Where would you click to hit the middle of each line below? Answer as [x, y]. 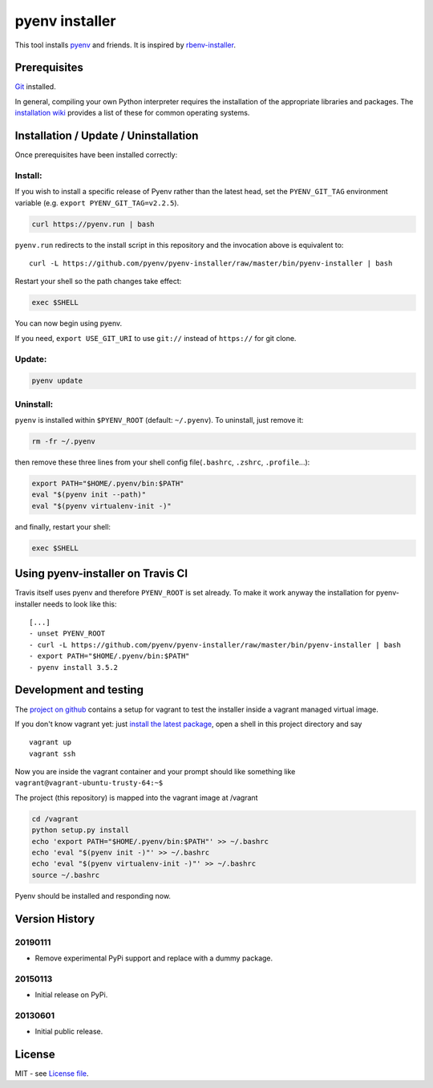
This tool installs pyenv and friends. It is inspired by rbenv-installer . [125, 45]
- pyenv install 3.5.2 [74, 667]
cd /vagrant [55, 819]
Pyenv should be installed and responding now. [93, 895]
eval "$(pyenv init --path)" [89, 495]
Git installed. [35, 87]
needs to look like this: [80, 604]
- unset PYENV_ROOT [67, 633]
